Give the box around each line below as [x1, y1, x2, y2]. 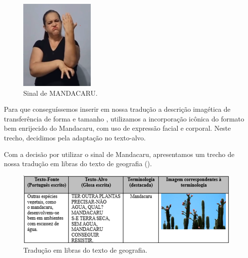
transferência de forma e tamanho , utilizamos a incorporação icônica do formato [4, 113, 245, 123]
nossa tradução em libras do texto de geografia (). [4, 158, 152, 169]
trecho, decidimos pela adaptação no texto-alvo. [4, 132, 146, 142]
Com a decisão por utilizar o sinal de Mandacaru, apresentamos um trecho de [4, 149, 234, 159]
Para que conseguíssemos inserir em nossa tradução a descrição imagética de [4, 104, 231, 114]
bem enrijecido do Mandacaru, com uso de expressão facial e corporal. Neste [4, 123, 231, 133]
